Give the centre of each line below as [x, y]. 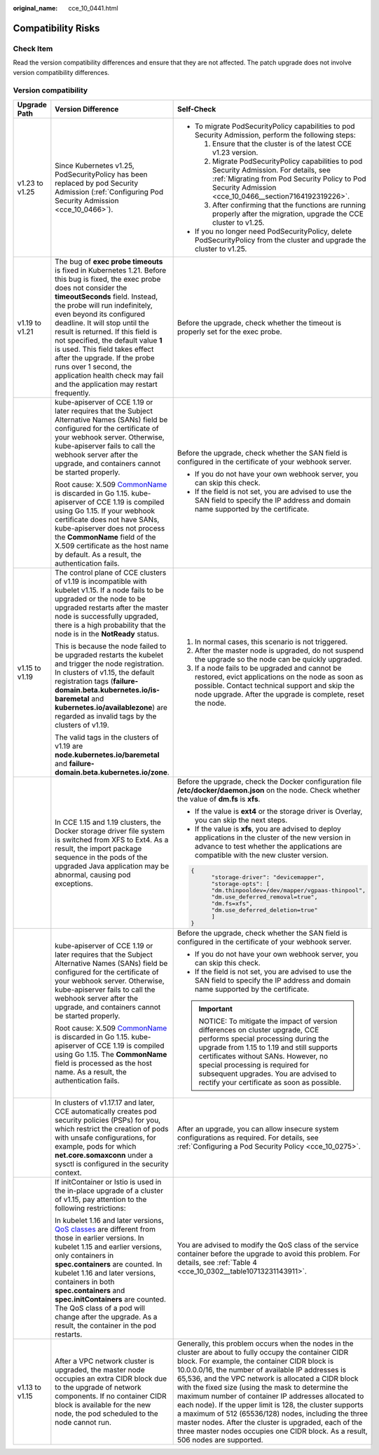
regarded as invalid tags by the [106, 716]
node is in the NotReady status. [107, 634]
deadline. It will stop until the [102, 322]
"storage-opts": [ [240, 883]
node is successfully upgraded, [107, 616]
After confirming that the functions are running [289, 205]
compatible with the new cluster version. [262, 855]
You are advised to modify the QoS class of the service [268, 1245]
